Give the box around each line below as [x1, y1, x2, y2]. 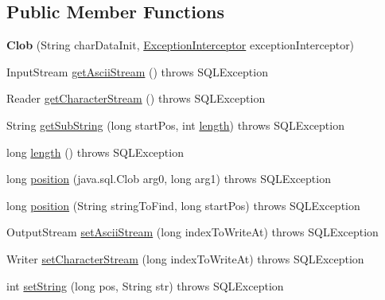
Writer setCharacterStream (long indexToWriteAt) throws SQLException [6, 250, 364, 267]
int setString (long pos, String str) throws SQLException [6, 277, 284, 294]
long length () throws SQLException [6, 143, 184, 160]
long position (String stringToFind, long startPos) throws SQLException [6, 197, 360, 213]
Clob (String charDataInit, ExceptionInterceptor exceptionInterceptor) [6, 37, 355, 53]
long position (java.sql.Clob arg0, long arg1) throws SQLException [6, 170, 331, 187]
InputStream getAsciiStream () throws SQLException [6, 63, 268, 80]
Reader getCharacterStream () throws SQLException [6, 90, 266, 107]
